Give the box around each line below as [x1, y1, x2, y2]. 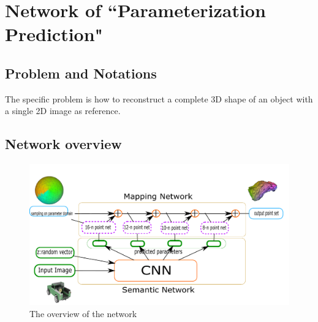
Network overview [5, 134, 122, 153]
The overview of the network [29, 307, 137, 320]
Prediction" [5, 21, 104, 47]
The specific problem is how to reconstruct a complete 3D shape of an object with [5, 92, 313, 105]
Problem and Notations [5, 63, 157, 82]
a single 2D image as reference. [5, 104, 121, 117]
